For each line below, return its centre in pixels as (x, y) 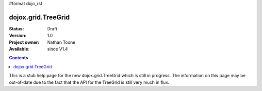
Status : (16, 28)
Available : (19, 49)
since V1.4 (57, 49)
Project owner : (24, 42)
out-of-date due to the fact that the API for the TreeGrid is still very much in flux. (89, 82)
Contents (19, 58)
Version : (18, 36)
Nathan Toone (61, 42)
